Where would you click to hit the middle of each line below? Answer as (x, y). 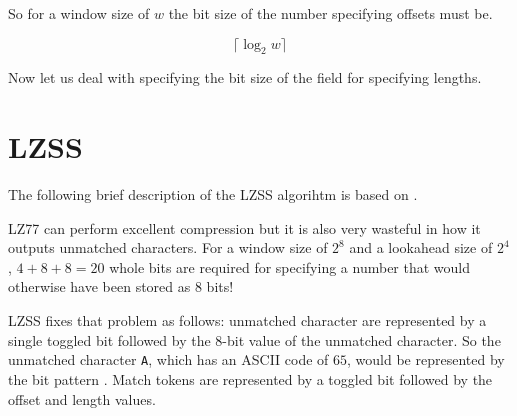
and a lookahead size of (421, 247)
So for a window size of (79, 13)
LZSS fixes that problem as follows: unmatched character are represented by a (247, 320)
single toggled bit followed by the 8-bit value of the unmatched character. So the (254, 339)
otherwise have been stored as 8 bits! (121, 286)
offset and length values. (82, 398)
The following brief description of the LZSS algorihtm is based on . (213, 194)
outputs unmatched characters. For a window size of (168, 247)
